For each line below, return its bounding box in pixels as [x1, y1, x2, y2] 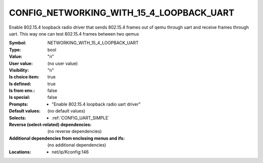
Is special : [9, 94, 30, 100]
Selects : [9, 115, 26, 121]
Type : [9, 47, 21, 53]
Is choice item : [9, 74, 39, 80]
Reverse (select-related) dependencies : [9, 122, 92, 127]
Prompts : [9, 101, 29, 107]
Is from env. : [9, 88, 35, 93]
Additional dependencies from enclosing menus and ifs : [9, 135, 125, 141]
